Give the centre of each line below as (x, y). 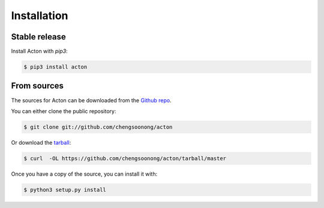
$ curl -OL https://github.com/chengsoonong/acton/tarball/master (125, 158)
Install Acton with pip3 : (40, 51)
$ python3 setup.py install (65, 189)
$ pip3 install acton (55, 67)
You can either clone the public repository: (64, 111)
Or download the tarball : (41, 142)
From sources (37, 86)
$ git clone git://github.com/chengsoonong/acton (98, 127)
